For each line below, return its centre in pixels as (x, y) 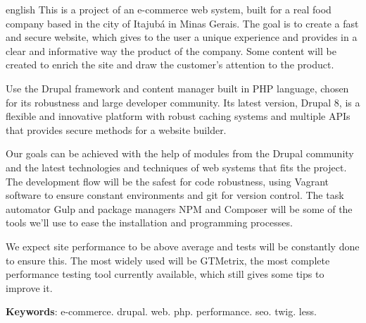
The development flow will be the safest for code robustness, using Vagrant (168, 181)
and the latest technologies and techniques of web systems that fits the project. (176, 167)
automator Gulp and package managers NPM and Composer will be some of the (179, 208)
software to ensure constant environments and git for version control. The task (175, 195)
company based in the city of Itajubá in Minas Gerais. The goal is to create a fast (182, 23)
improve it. (29, 287)
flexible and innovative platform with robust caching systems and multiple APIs (178, 116)
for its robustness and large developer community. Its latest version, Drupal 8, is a (183, 102)
